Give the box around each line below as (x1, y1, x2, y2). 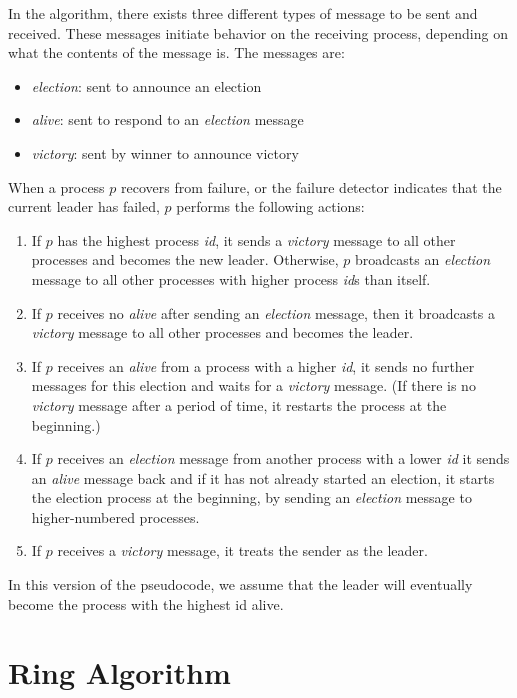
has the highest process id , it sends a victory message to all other (57, 229, 456, 250)
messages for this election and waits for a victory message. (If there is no (31, 375, 476, 396)
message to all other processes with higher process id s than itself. (31, 268, 431, 289)
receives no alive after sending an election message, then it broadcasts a (57, 302, 495, 323)
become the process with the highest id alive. (8, 593, 284, 614)
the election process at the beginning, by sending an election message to (31, 487, 472, 508)
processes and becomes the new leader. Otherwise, (31, 249, 339, 270)
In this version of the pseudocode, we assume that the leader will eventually (8, 574, 473, 595)
